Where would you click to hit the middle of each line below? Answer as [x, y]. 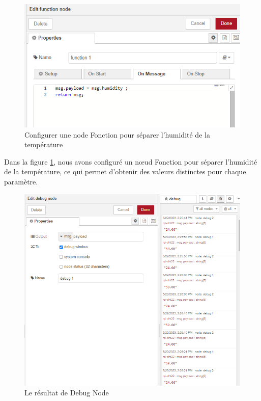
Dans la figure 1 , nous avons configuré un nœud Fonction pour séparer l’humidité [131, 161]
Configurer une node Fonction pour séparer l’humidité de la [117, 134]
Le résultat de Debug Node [67, 393]
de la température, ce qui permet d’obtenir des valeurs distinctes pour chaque [125, 171]
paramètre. [21, 182]
